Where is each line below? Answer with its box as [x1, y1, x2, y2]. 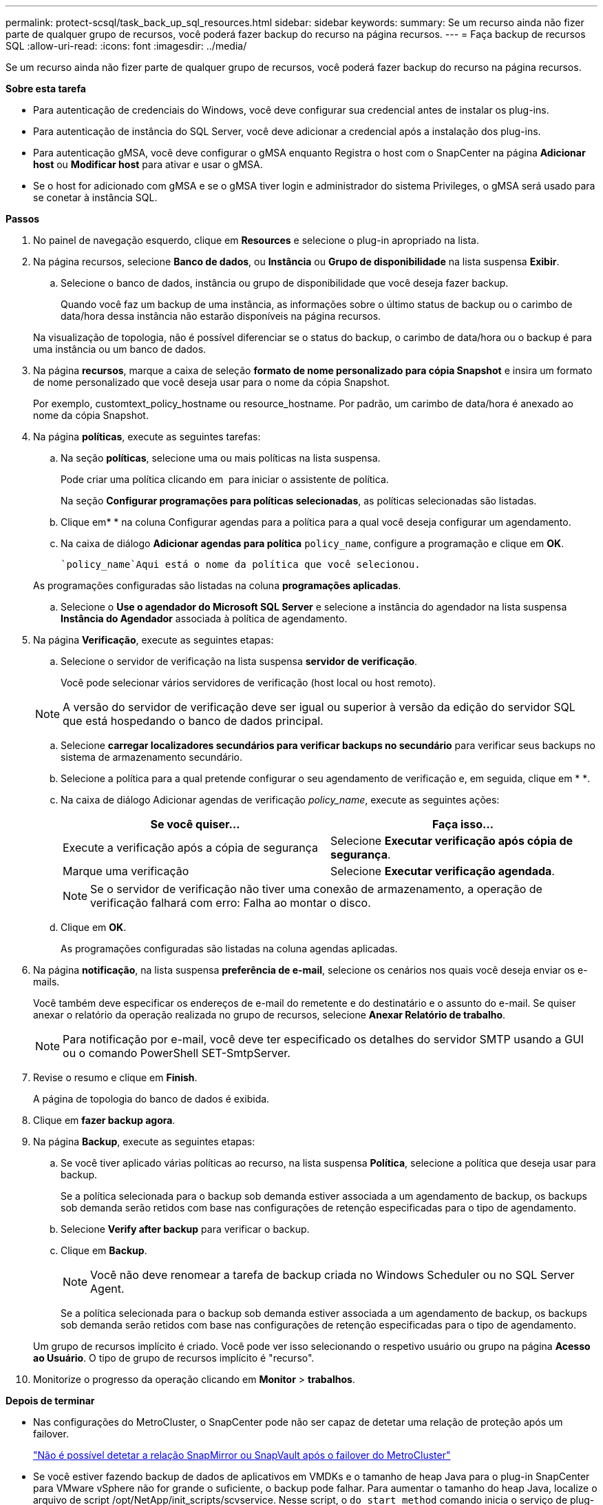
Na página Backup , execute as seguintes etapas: [33, 1136, 255, 1147]
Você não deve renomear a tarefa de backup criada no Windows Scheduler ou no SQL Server [90, 1268, 575, 1282]
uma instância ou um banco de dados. [33, 343, 207, 355]
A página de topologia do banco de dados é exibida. [33, 1093, 270, 1105]
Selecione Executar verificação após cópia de [330, 834, 573, 848]
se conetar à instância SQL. [33, 192, 158, 203]
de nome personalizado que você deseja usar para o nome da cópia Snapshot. [33, 376, 390, 388]
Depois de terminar [6, 1395, 95, 1406]
